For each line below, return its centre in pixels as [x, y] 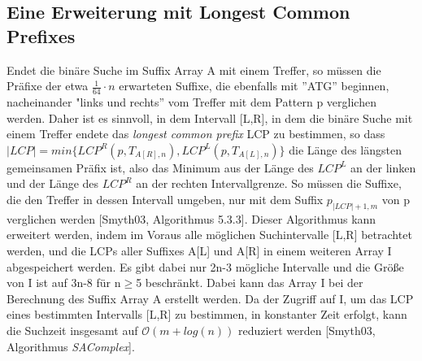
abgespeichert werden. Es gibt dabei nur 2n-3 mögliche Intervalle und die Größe [205, 266]
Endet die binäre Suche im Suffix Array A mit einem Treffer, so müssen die [194, 70]
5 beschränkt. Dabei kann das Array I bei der [250, 283]
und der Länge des [53, 183]
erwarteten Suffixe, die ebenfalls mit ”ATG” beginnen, [254, 86]
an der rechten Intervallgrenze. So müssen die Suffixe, [269, 183]
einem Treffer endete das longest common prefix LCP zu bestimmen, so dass [196, 134]
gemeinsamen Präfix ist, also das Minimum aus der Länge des [160, 167]
